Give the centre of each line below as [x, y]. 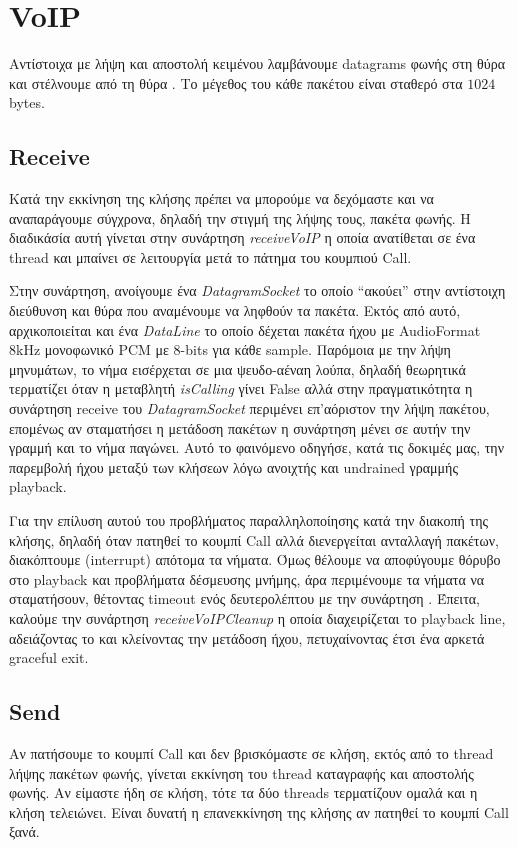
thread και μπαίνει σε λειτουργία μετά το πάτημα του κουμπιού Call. [210, 256]
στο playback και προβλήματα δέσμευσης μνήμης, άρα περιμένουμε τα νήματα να [247, 578]
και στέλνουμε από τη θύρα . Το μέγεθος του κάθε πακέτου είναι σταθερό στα [236, 82]
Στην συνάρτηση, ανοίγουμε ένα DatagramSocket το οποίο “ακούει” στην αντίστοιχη [257, 290]
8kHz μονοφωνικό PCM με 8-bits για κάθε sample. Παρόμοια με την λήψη [230, 349]
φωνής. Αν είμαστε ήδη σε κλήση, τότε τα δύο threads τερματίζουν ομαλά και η [243, 792]
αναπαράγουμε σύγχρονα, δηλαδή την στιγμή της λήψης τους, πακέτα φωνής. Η [240, 217]
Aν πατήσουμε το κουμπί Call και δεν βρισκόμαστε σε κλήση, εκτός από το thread [251, 752]
